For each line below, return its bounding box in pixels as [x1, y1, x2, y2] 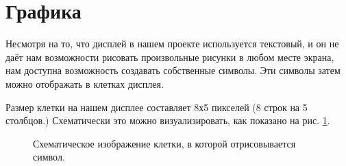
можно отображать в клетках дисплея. [5, 76, 164, 91]
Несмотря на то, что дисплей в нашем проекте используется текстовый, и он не [5, 36, 339, 51]
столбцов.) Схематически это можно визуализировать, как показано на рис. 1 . [5, 113, 330, 128]
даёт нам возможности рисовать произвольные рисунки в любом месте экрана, [5, 49, 334, 64]
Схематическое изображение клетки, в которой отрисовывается [33, 136, 296, 150]
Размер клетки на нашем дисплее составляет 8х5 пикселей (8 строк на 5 [5, 99, 308, 114]
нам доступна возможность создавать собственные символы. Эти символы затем [5, 63, 341, 78]
